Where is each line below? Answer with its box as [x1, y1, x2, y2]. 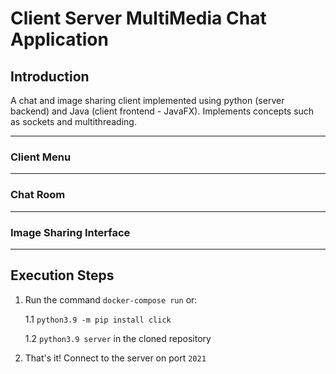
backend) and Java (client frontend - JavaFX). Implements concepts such [10, 105, 315, 117]
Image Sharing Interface [10, 225, 131, 239]
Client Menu [10, 150, 72, 164]
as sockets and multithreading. [10, 116, 137, 127]
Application [10, 28, 109, 51]
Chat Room [10, 188, 66, 202]
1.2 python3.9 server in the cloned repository [24, 332, 212, 344]
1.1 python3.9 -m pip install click [24, 313, 172, 325]
